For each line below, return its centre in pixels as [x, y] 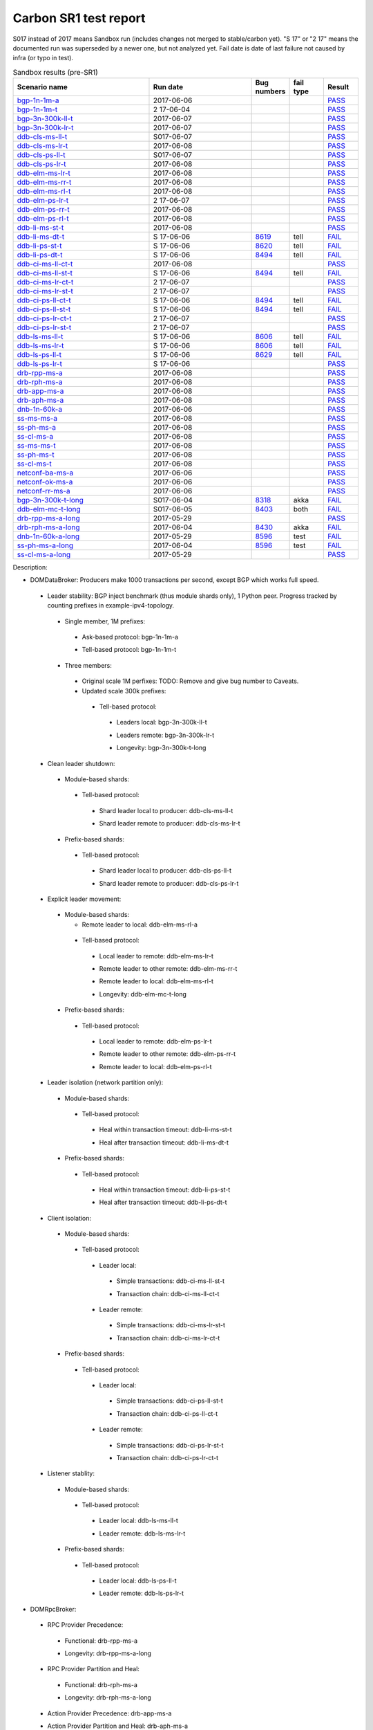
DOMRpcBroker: [53, 1609]
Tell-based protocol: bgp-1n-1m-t [129, 650]
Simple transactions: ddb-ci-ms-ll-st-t [170, 1281]
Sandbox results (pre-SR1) [55, 72]
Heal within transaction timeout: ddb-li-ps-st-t [165, 1190]
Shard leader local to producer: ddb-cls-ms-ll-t [166, 810]
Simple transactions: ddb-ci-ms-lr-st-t [171, 1325]
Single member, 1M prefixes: [105, 621]
